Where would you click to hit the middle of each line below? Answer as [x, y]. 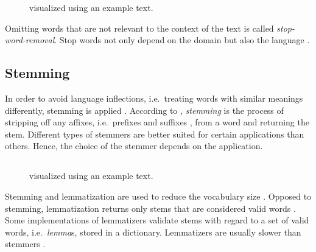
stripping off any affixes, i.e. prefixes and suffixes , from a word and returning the [157, 122]
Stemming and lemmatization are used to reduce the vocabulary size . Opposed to [158, 196]
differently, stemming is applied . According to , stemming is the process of [144, 110]
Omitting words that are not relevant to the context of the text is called [139, 28]
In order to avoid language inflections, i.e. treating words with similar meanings [154, 98]
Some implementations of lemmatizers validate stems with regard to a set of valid [157, 220]
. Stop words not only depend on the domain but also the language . [182, 40]
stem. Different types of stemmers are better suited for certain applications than [155, 134]
